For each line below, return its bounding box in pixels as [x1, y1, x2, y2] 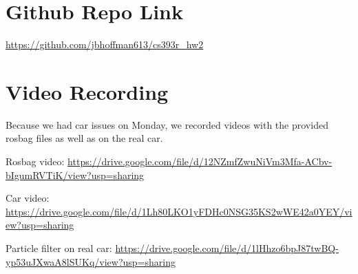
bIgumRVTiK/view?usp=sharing [6, 167, 145, 182]
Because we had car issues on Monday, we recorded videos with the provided [6, 117, 328, 131]
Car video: [6, 191, 50, 205]
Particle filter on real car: [6, 241, 112, 255]
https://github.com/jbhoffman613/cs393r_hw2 [6, 37, 204, 52]
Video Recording [6, 77, 169, 105]
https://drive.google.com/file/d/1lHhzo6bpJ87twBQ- [115, 241, 339, 255]
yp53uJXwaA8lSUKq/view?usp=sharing [6, 254, 176, 268]
